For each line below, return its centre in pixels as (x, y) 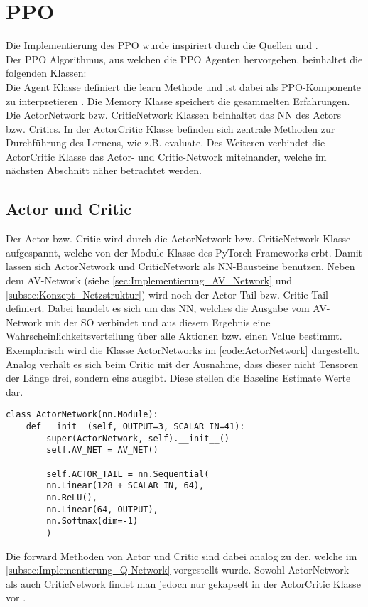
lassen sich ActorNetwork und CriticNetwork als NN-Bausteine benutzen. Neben (180, 266)
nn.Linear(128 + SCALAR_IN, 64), (125, 486)
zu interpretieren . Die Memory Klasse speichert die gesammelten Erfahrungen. (178, 101)
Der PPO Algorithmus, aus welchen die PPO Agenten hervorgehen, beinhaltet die (184, 59)
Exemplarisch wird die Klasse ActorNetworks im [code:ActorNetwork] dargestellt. (183, 350)
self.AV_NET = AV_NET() (102, 450)
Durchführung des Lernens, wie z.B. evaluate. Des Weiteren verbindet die (166, 143)
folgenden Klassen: (46, 73)
